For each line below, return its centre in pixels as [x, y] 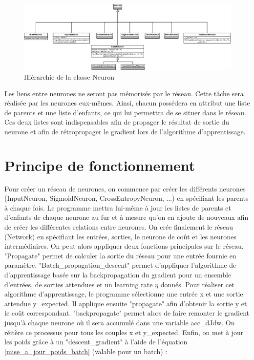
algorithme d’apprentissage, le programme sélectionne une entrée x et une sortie [124, 294]
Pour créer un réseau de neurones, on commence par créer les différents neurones [125, 188]
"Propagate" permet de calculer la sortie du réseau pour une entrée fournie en [120, 255]
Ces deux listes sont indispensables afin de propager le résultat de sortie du [117, 122]
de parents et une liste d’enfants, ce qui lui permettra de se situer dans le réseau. [125, 112]
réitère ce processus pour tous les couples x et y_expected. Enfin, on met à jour [124, 332]
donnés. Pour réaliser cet [197, 284]
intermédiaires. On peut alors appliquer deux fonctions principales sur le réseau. [124, 246]
